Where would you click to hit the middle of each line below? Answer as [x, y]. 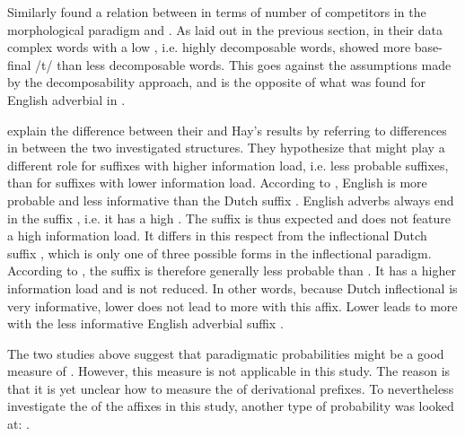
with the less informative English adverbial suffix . [145, 323]
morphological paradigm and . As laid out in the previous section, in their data [225, 29]
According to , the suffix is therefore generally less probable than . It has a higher [232, 270]
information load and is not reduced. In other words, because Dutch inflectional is [232, 288]
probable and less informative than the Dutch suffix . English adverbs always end [231, 200]
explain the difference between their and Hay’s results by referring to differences [227, 130]
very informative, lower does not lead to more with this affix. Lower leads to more [232, 305]
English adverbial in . [66, 99]
